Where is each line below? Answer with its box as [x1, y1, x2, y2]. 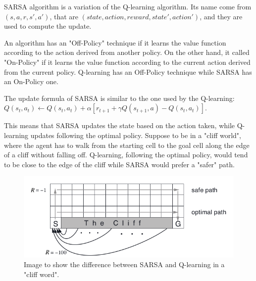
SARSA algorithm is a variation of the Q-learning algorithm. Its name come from [4, 1, 252, 11]
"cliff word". [24, 269, 59, 280]
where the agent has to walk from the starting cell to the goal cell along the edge [4, 140, 250, 150]
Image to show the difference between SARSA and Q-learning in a [24, 259, 225, 270]
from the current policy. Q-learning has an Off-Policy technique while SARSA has [4, 66, 252, 77]
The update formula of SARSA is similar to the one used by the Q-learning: [4, 93, 235, 103]
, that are [50, 11, 79, 21]
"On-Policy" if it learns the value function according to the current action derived [4, 56, 251, 67]
